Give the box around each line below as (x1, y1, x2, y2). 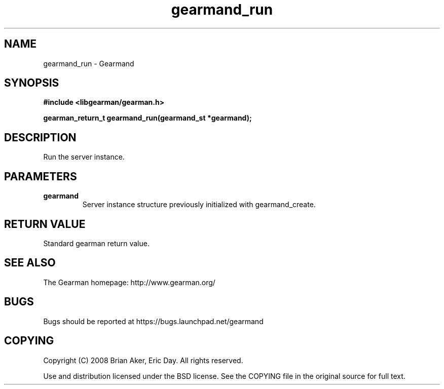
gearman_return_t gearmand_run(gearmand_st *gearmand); (43, 113, 252, 123)
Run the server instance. (43, 152, 125, 162)
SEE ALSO (4, 256, 56, 269)
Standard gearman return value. (43, 239, 150, 248)
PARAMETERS (4, 170, 77, 183)
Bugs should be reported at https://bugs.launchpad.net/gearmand (43, 317, 264, 326)
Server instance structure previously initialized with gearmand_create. (82, 200, 316, 209)
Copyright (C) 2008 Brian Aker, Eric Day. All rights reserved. (43, 356, 243, 365)
